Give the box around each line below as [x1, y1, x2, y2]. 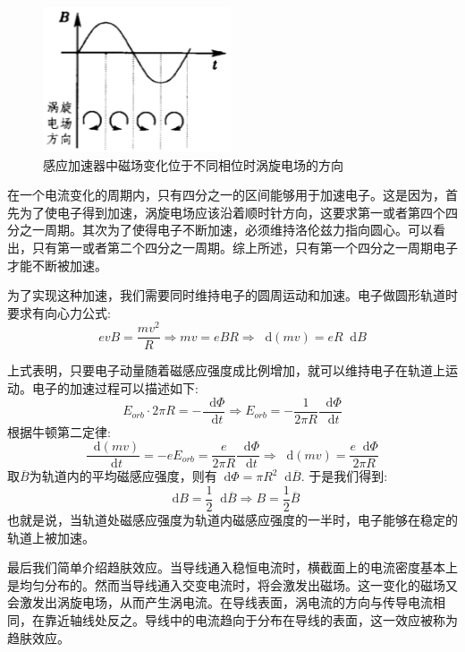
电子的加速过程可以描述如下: [31, 379, 199, 398]
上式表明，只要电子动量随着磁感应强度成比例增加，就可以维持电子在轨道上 [7, 361, 445, 380]
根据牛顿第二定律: [7, 422, 111, 441]
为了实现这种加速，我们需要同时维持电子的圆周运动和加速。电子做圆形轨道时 [7, 286, 458, 305]
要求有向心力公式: [7, 303, 111, 322]
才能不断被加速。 [7, 255, 107, 274]
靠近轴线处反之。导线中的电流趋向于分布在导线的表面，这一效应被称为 [44, 611, 458, 630]
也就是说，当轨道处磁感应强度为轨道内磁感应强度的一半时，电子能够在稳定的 [7, 510, 458, 529]
